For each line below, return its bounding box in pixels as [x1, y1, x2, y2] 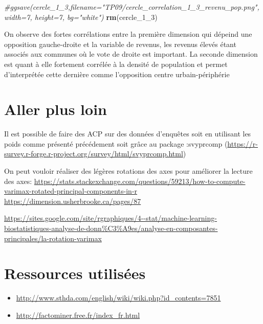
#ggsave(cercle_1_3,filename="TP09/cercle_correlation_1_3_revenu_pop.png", [4, 2, 259, 12]
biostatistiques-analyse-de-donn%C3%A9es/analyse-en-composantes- [4, 223, 218, 234]
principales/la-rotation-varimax [4, 233, 102, 243]
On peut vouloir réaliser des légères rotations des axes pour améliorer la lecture [4, 166, 253, 176]
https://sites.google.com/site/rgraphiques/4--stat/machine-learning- [4, 213, 217, 223]
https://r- [227, 138, 258, 149]
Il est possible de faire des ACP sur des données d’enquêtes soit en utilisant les [4, 128, 251, 139]
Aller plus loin [4, 99, 107, 120]
